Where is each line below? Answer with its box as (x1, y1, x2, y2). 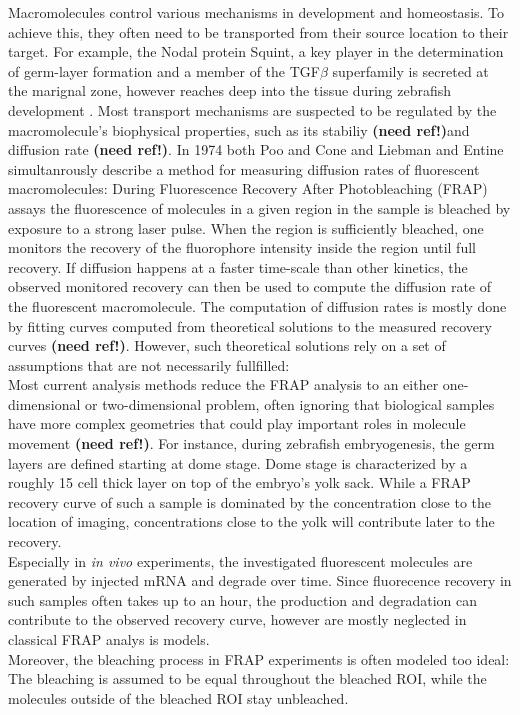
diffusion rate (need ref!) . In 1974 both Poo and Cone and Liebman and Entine (8, 139, 504, 160)
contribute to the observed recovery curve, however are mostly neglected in (8, 609, 467, 630)
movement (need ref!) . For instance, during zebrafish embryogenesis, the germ (8, 433, 495, 454)
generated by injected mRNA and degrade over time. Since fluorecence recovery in (8, 570, 512, 591)
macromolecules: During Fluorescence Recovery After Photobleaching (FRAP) (8, 178, 488, 199)
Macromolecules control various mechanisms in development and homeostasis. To (8, 2, 505, 22)
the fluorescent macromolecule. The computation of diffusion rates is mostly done (8, 295, 507, 316)
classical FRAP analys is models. (8, 629, 210, 649)
